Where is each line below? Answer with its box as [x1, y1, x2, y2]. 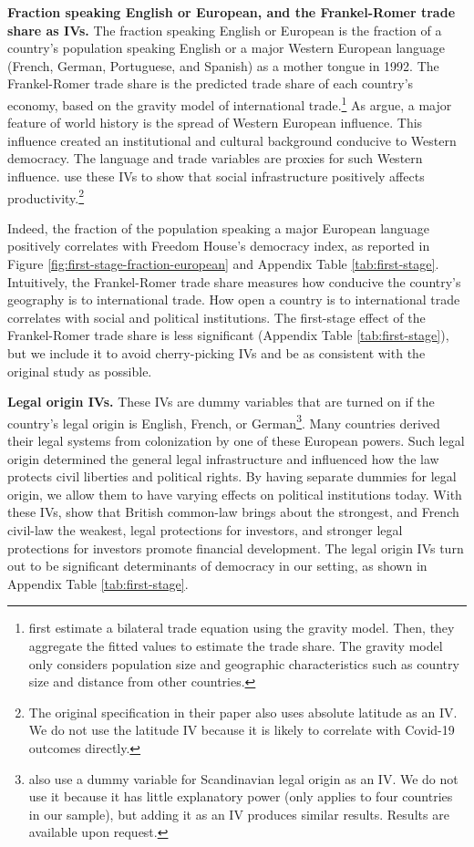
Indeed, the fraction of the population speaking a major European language [7, 218, 429, 237]
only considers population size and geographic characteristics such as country [28, 654, 459, 673]
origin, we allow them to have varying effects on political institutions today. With [7, 484, 462, 503]
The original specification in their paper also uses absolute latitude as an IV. [28, 702, 458, 721]
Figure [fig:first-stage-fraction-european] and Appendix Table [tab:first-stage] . [7, 254, 439, 274]
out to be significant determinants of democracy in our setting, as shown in [7, 556, 428, 575]
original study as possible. [7, 361, 152, 380]
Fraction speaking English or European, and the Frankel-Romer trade [7, 3, 456, 21]
